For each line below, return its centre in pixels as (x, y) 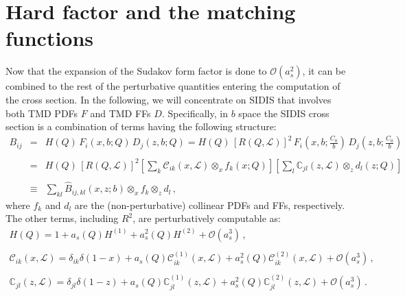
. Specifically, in (195, 113)
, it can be (324, 71)
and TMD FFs (120, 113)
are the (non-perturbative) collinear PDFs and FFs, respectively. (210, 205)
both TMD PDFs (42, 113)
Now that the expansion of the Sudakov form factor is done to (136, 71)
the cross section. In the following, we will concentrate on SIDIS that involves (169, 99)
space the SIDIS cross (284, 113)
